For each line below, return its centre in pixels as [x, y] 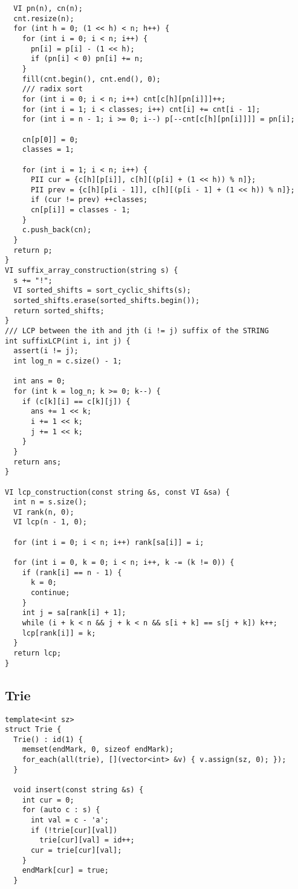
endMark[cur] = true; [65, 871]
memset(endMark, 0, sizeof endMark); [98, 750]
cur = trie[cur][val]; [76, 851]
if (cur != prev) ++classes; [89, 200]
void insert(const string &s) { [79, 790]
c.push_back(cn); [57, 230]
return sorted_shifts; [59, 311]
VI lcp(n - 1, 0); [50, 522]
